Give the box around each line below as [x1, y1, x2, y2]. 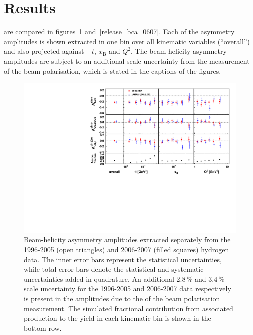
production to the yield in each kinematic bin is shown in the [24, 313, 211, 323]
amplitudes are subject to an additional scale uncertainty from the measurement [4, 55, 250, 66]
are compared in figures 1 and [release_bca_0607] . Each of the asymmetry [4, 26, 235, 37]
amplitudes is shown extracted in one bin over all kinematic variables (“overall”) [4, 36, 250, 46]
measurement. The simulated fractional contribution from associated [24, 303, 233, 313]
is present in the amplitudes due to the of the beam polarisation [24, 293, 220, 303]
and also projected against [4, 46, 84, 56]
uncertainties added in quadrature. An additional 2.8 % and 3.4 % [24, 273, 225, 284]
